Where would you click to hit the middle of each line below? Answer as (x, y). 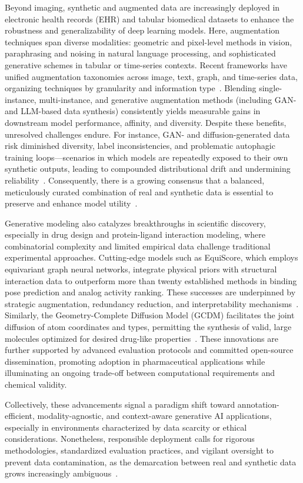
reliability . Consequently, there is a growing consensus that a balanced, (135, 180)
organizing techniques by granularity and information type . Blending (131, 88)
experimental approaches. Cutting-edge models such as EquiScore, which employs (151, 257)
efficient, (20, 416)
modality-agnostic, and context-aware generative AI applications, (154, 416)
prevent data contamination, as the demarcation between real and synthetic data (151, 462)
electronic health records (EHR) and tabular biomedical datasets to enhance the (149, 19)
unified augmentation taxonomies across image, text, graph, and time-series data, (151, 76)
